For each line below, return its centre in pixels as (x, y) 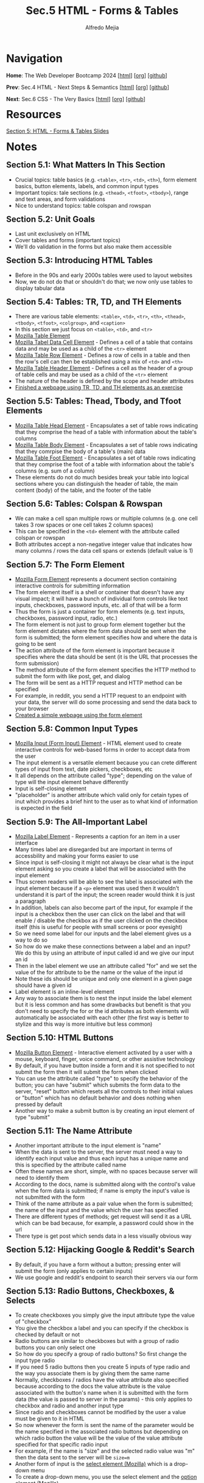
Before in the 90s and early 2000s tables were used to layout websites (104, 275)
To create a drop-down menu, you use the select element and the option (106, 1477)
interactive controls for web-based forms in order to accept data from (103, 750)
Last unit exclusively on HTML (53, 234)
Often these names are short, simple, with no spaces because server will (106, 1171)
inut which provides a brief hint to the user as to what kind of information (106, 802)
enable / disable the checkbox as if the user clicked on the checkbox (101, 920)
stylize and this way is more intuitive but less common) (84, 1024)
